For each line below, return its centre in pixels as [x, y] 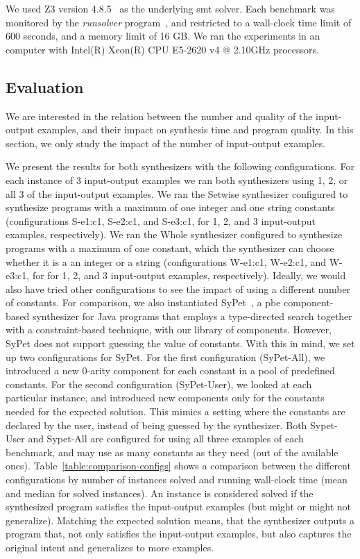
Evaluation [45, 86]
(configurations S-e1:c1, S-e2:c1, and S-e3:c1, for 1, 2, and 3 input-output [161, 220]
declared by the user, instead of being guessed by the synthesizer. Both [156, 425]
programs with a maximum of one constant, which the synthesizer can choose [170, 248]
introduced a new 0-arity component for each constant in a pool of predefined [170, 370]
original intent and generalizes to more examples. [110, 547]
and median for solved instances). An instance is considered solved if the [160, 493]
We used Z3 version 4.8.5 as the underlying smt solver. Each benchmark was [170, 8]
